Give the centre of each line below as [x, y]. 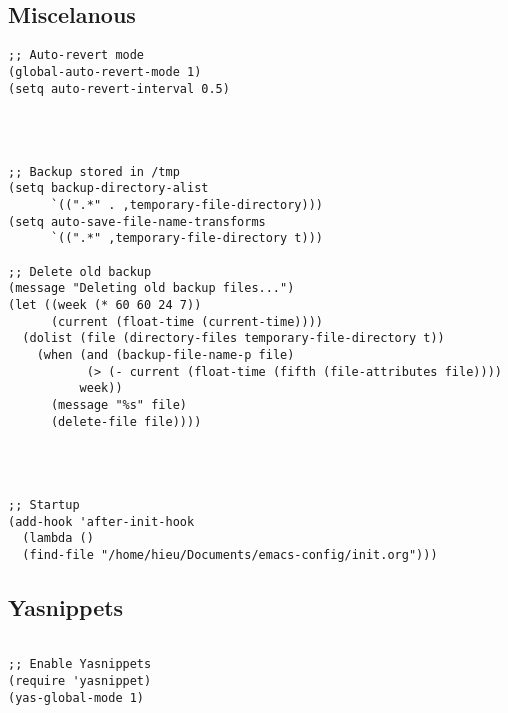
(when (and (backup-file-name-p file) [165, 355]
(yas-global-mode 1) [76, 697]
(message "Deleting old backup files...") [151, 288]
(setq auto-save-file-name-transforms [137, 221]
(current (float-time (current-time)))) [186, 321]
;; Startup [44, 504]
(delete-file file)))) [126, 421]
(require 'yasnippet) [80, 681]
